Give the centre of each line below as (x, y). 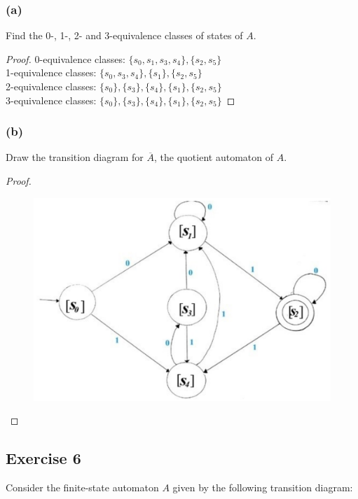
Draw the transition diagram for (75, 157)
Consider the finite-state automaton (82, 487)
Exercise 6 (43, 458)
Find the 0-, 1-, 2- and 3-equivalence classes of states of (124, 35)
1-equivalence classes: (51, 72)
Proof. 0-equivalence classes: (66, 58)
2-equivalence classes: (51, 86)
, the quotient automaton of (214, 157)
